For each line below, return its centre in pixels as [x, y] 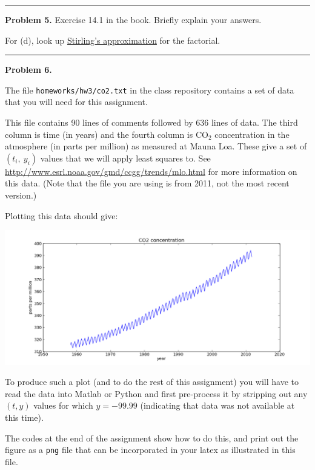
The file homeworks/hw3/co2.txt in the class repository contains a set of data [150, 90]
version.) [21, 195]
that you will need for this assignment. [76, 102]
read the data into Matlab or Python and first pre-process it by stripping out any [156, 393]
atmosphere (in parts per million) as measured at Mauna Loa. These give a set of [156, 146]
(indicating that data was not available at [217, 405]
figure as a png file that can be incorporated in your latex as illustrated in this [150, 450]
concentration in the [252, 134]
